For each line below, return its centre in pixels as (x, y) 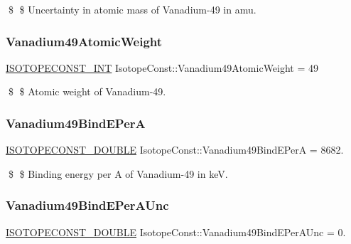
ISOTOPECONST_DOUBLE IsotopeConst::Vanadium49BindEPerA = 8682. (175, 150)
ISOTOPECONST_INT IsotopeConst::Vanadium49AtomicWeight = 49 (162, 67)
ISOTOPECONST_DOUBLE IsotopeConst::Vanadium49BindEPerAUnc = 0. (176, 232)
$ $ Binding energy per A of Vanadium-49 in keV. (118, 173)
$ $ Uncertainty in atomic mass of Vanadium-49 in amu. (132, 9)
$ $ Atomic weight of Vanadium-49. (87, 91)
